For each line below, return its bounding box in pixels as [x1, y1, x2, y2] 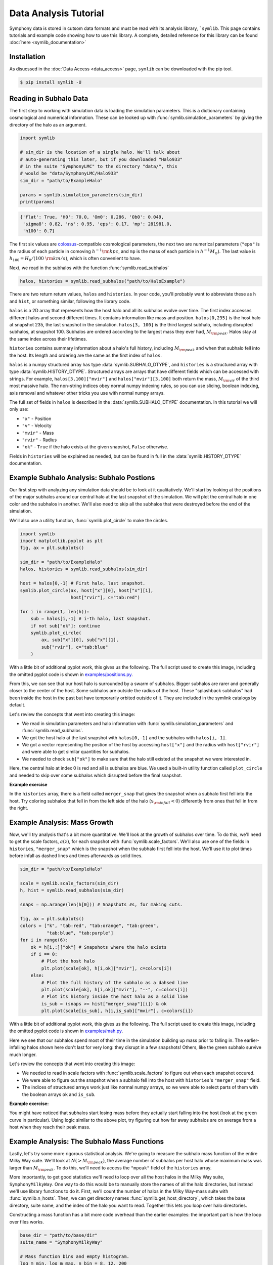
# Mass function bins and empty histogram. [20, 1253, 130, 1259]
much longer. [9, 1051, 37, 1058]
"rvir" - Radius [22, 437, 57, 443]
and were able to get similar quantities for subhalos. [22, 749, 130, 755]
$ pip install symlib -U [20, 79, 82, 86]
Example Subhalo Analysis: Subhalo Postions [9, 473, 155, 482]
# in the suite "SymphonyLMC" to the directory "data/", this [20, 163, 177, 170]
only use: [9, 406, 29, 412]
